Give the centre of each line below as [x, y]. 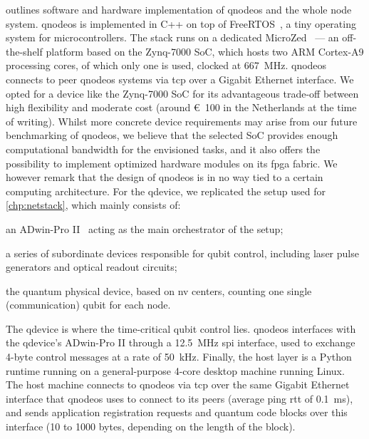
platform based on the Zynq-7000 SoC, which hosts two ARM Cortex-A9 [205, 51]
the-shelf [24, 51]
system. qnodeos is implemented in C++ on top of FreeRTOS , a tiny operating [181, 23]
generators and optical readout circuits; [92, 267]
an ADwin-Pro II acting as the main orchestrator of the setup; [145, 228]
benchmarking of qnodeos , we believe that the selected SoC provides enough [172, 135]
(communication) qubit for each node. [88, 305]
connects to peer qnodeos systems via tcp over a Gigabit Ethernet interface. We [180, 79]
